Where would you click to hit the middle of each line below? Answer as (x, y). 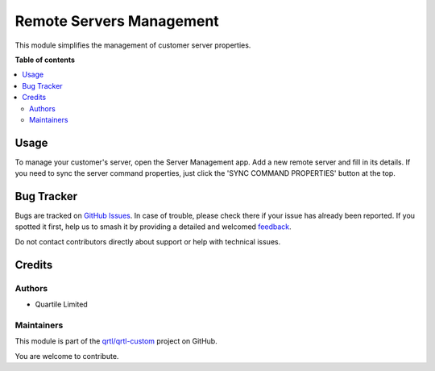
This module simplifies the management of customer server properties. (133, 45)
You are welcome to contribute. (67, 356)
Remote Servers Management (117, 21)
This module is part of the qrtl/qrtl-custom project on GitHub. (116, 341)
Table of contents (45, 60)
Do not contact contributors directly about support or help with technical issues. (148, 241)
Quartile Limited (61, 304)
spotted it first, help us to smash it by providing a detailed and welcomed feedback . (153, 227)
